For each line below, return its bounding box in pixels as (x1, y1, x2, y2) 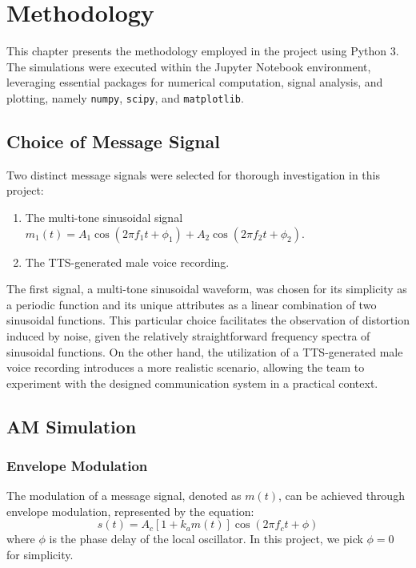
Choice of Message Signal (6, 128, 221, 153)
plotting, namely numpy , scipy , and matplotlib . (6, 89, 244, 106)
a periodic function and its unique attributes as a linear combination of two (6, 296, 377, 312)
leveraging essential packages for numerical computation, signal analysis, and (6, 74, 383, 91)
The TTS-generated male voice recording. (25, 253, 230, 270)
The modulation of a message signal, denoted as (6, 487, 242, 504)
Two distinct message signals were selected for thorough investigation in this (6, 166, 380, 183)
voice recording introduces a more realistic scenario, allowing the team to (6, 359, 365, 376)
